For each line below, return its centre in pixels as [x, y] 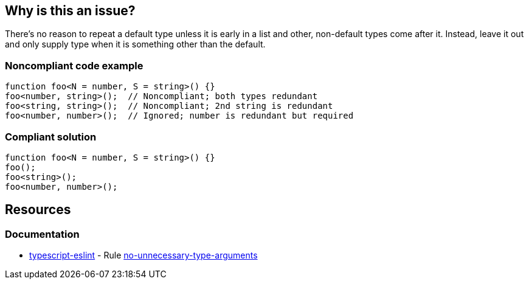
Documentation [42, 234]
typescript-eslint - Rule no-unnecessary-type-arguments [143, 255]
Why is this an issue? [70, 11]
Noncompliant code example [74, 65]
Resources [38, 210]
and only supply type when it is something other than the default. [135, 44]
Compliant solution [51, 137]
